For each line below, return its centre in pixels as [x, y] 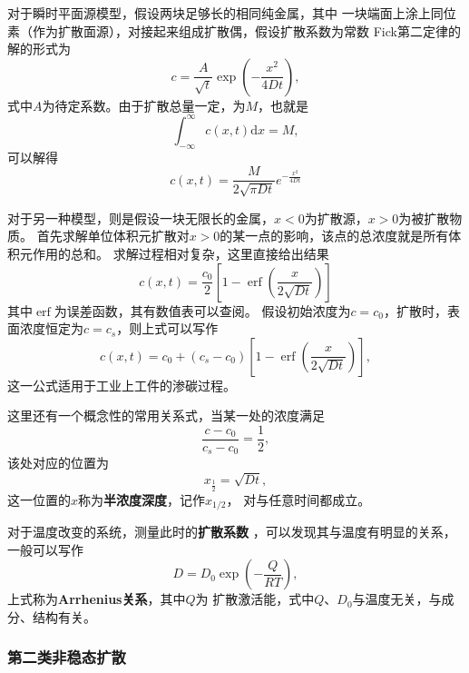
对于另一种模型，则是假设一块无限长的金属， [141, 218]
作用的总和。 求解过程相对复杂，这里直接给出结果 [181, 253]
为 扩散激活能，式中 [255, 599]
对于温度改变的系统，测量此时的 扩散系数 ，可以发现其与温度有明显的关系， [232, 532]
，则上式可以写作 [167, 328]
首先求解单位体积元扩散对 [113, 236]
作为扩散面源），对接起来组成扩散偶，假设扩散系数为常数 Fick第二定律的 [246, 30]
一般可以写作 [45, 549]
